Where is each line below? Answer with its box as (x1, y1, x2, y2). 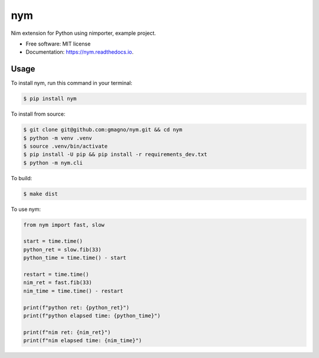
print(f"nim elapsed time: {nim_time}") (23, 337, 142, 344)
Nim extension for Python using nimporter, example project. (11, 30, 157, 37)
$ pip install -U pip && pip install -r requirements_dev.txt (23, 151, 207, 158)
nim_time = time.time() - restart (23, 287, 123, 294)
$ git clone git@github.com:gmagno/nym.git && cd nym (23, 126, 183, 133)
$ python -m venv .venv (23, 135, 93, 141)
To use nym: (11, 206, 41, 213)
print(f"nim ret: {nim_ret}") (23, 328, 111, 336)
